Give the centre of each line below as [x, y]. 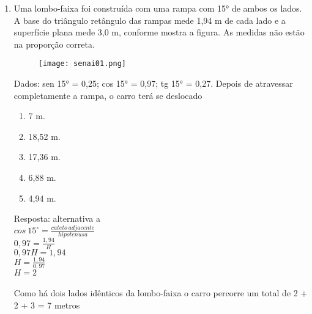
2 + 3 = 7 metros [47, 305]
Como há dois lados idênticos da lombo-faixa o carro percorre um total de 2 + [161, 293]
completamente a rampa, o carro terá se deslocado [108, 95]
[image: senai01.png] [82, 64]
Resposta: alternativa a [57, 218]
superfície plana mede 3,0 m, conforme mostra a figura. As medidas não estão [159, 32]
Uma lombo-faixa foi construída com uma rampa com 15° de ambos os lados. [158, 8]
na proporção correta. [54, 44]
